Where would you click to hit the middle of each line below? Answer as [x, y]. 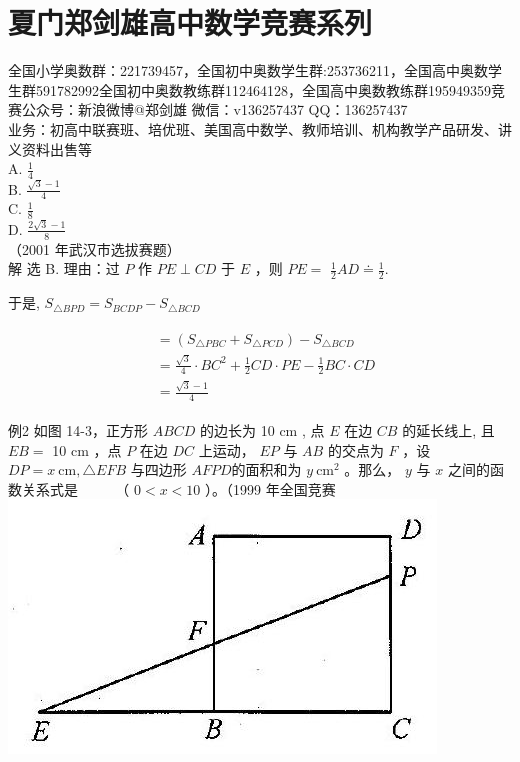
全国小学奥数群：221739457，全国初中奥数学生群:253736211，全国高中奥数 [248, 70]
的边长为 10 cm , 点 [262, 430]
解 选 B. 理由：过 [64, 268]
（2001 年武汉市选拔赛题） [94, 248]
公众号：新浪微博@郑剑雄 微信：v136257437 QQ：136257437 [214, 109]
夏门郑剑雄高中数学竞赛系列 [190, 22]
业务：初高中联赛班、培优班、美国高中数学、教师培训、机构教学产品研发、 [253, 128]
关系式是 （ [75, 488]
